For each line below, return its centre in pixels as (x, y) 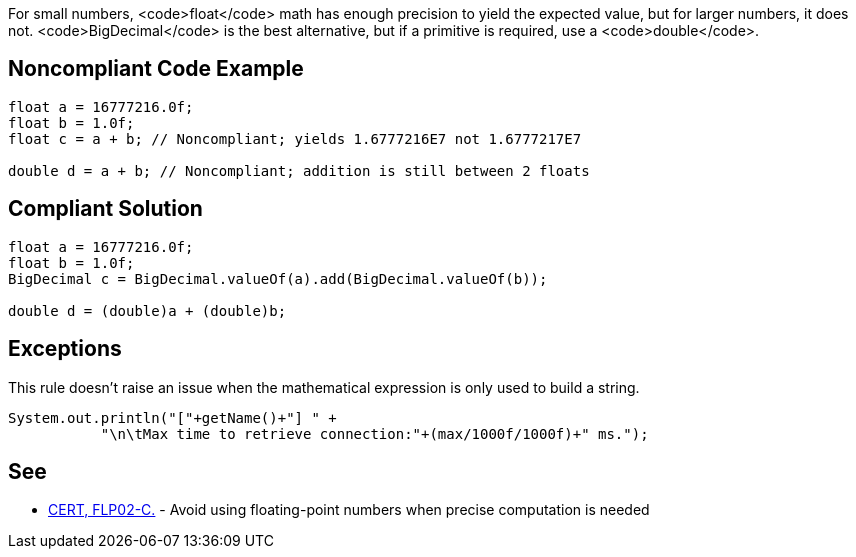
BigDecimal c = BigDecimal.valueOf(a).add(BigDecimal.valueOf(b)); (278, 278)
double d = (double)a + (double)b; (147, 310)
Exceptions (65, 349)
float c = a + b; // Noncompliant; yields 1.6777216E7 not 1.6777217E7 (295, 138)
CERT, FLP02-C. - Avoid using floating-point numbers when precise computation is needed (349, 510)
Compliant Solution (105, 209)
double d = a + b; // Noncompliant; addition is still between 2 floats (299, 170)
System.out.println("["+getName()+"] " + (172, 417)
